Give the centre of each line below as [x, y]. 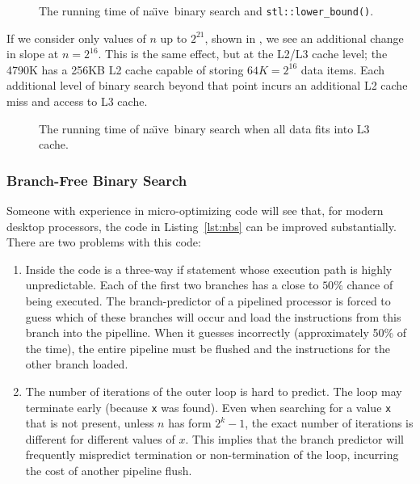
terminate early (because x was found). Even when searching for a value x [208, 407]
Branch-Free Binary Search [97, 180]
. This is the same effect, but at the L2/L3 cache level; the [243, 54]
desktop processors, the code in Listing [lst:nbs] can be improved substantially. [202, 226]
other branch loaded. [77, 364]
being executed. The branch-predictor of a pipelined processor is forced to [208, 301]
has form [190, 423]
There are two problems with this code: [104, 242]
